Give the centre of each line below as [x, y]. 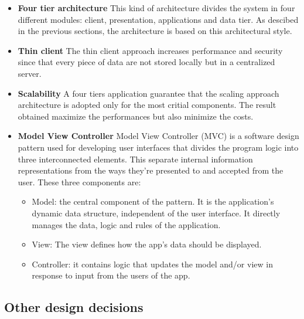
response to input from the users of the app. [111, 275]
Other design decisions [74, 307]
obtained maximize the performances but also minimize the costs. [136, 116]
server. [30, 73]
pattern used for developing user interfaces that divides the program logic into [158, 147]
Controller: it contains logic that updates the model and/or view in [152, 264]
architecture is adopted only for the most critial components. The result [147, 105]
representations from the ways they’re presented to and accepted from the [151, 170]
